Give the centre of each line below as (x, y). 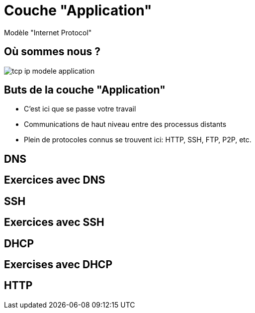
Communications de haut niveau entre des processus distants (125, 124)
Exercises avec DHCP (58, 264)
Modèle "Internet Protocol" (48, 32)
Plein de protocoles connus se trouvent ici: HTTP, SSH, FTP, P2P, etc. (138, 140)
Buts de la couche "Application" (85, 90)
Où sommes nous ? (52, 52)
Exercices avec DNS (55, 180)
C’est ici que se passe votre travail (80, 109)
